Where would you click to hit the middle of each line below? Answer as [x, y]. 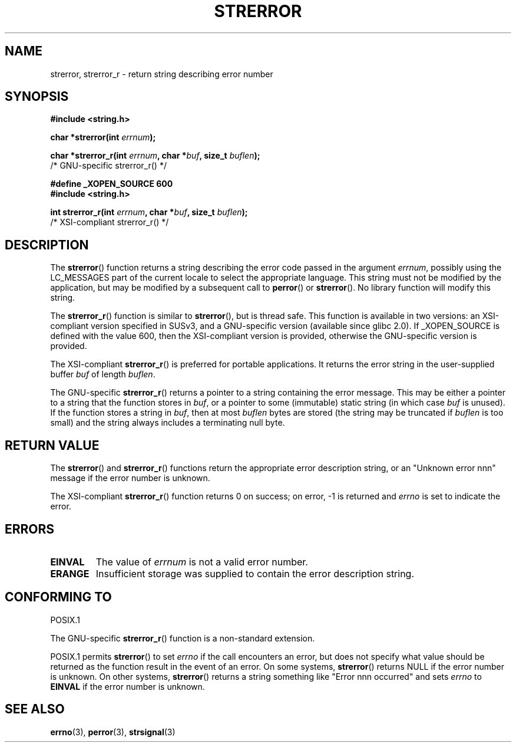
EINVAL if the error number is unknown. [128, 686]
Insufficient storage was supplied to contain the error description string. [255, 573]
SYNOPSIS [37, 97]
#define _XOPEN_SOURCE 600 [112, 184]
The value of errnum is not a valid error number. [202, 562]
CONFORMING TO [58, 597]
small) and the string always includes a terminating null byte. [168, 423]
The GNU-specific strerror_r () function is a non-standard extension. [183, 638]
